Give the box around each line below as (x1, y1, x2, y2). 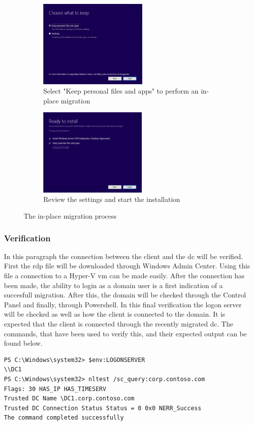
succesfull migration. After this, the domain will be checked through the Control (4, 290, 246, 300)
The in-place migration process (24, 211, 117, 221)
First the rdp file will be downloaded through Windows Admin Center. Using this (4, 261, 250, 271)
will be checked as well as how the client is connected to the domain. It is (4, 309, 225, 319)
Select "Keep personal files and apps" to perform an (43, 86, 199, 96)
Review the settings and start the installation (43, 194, 180, 204)
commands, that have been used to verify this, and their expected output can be (4, 328, 247, 338)
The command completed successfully (4, 414, 124, 422)
